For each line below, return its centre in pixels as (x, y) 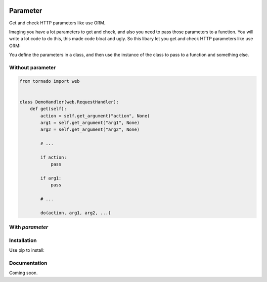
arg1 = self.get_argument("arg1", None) (90, 122)
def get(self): (48, 109)
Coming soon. (23, 273)
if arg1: (51, 178)
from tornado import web (50, 81)
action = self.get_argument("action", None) (95, 116)
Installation (23, 240)
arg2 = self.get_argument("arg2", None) (90, 130)
